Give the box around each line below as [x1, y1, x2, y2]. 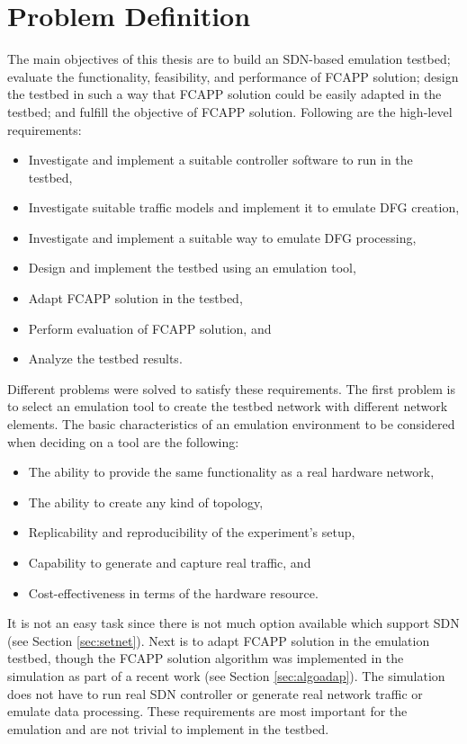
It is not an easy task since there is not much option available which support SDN [7, 614, 460, 632]
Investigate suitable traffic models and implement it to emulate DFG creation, [28, 198, 460, 217]
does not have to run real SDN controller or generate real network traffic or [7, 684, 423, 703]
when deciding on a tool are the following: [7, 432, 239, 451]
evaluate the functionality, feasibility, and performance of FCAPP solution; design [7, 67, 459, 85]
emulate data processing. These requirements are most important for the [7, 702, 408, 721]
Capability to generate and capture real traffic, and [28, 553, 311, 571]
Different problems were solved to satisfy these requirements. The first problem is [7, 379, 456, 398]
